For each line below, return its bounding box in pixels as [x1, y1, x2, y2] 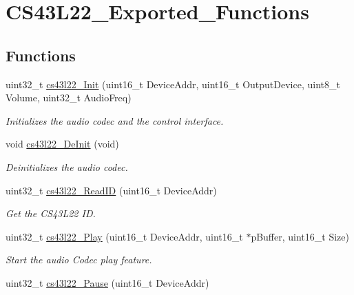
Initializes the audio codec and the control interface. [6, 113, 224, 128]
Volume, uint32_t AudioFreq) [6, 90, 132, 105]
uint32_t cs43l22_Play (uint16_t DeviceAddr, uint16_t [6, 229, 243, 243]
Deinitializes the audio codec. [6, 159, 128, 174]
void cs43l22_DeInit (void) [6, 136, 119, 151]
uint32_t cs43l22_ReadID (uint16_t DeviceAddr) [6, 183, 217, 197]
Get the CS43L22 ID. [6, 206, 96, 221]
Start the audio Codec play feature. [6, 252, 152, 267]
